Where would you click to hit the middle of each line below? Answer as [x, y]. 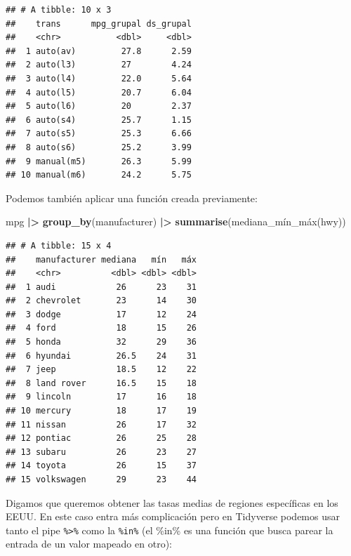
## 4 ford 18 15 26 [101, 328]
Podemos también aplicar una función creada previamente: [132, 198]
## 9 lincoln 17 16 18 [101, 397]
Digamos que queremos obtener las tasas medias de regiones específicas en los [172, 502]
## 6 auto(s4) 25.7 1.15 [99, 120]
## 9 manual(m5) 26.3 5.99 [99, 161]
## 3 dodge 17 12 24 [101, 314]
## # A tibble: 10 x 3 [59, 10]
